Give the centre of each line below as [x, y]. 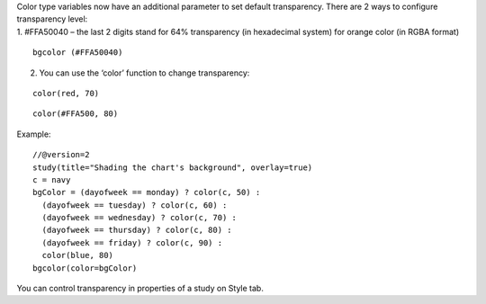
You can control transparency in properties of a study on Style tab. [140, 289]
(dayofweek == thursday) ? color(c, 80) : [137, 230]
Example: [34, 134]
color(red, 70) [66, 93]
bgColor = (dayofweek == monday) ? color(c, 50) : [147, 192]
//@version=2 [61, 155]
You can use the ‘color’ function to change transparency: [144, 73]
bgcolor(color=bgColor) [85, 268]
